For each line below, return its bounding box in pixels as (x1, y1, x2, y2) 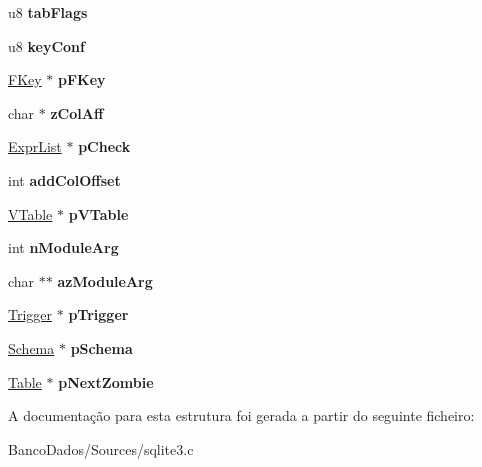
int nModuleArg (8, 237, 119, 258)
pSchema (70, 337, 133, 358)
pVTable (68, 203, 129, 224)
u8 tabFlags (8, 2, 88, 22)
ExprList (8, 136, 62, 157)
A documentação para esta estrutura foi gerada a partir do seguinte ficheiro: (8, 405, 475, 426)
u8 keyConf (8, 35, 85, 56)
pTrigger (68, 304, 129, 325)
